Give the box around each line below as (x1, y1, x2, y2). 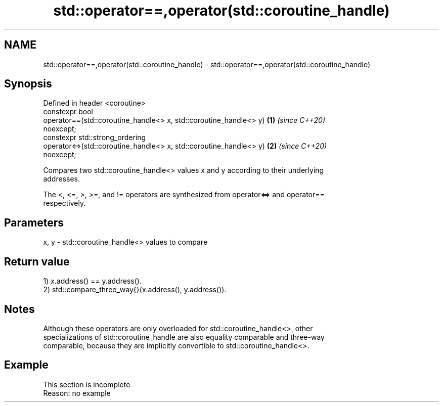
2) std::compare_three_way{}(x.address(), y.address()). (43, 285, 227, 294)
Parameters (4, 216, 64, 229)
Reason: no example (43, 388, 111, 397)
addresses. (43, 174, 80, 184)
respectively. (43, 199, 86, 208)
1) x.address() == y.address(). (43, 277, 142, 286)
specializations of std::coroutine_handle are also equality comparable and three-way (43, 332, 325, 341)
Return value (4, 255, 70, 268)
